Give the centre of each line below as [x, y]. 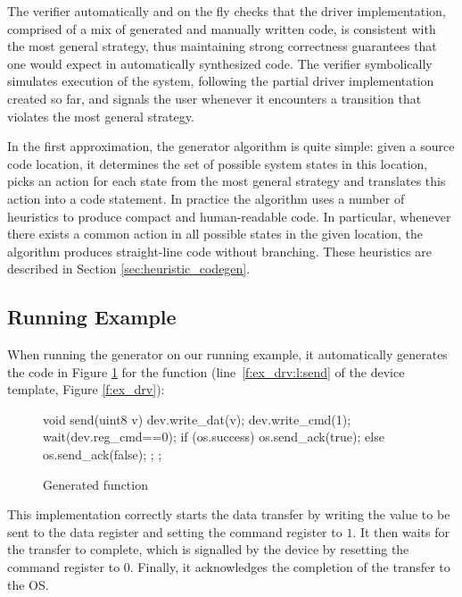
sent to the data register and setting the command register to [175, 531]
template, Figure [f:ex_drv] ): [86, 389]
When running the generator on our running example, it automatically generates [227, 354]
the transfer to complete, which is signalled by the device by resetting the [208, 549]
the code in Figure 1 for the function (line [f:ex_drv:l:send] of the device [206, 371]
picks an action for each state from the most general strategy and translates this [227, 181]
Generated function [95, 484]
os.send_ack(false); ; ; [103, 454]
